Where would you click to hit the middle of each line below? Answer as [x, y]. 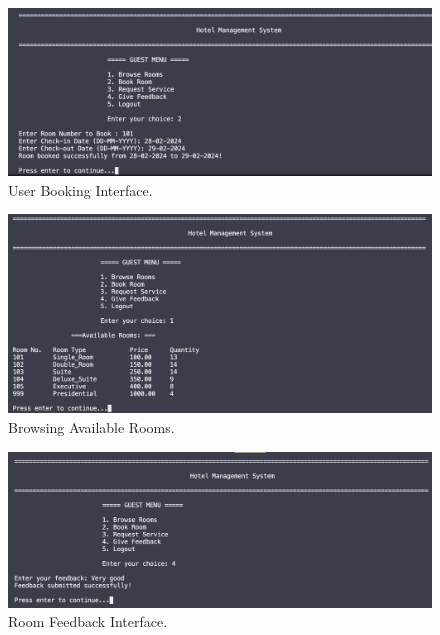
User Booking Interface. [80, 189]
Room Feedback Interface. [88, 621]
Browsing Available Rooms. [91, 427]
